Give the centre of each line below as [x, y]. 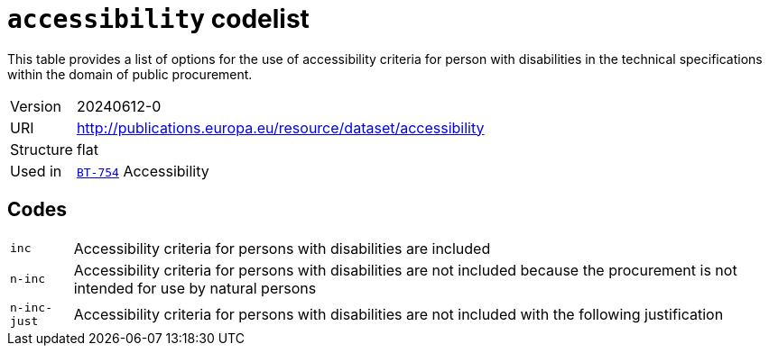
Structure [42, 149]
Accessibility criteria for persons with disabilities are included [282, 248]
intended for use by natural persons [195, 288]
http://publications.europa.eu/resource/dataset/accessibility [280, 127]
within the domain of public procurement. [130, 74]
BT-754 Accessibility [143, 171]
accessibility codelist [158, 19]
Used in [36, 171]
